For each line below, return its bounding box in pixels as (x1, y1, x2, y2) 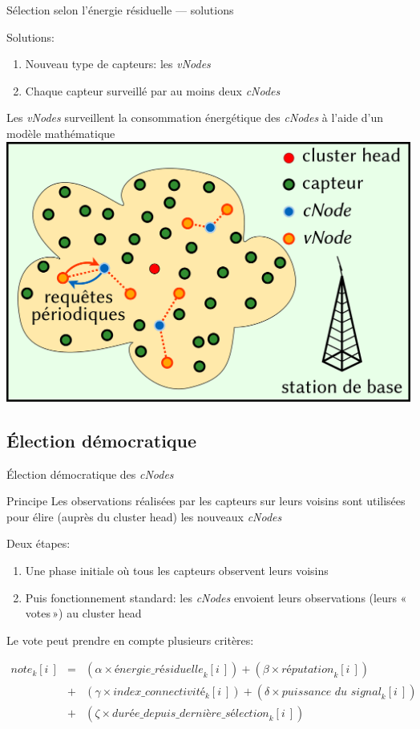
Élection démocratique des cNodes (6, 465, 174, 482)
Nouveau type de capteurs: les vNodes (25, 55, 211, 72)
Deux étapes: (6, 535, 71, 552)
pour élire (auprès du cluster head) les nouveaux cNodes (6, 508, 282, 524)
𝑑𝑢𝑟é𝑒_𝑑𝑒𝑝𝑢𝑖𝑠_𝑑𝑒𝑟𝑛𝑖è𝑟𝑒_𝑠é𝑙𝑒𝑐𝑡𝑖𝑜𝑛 (112, 707, 269, 719)
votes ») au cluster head (25, 605, 142, 622)
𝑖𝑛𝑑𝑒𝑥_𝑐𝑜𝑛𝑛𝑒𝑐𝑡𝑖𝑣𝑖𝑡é (113, 686, 205, 698)
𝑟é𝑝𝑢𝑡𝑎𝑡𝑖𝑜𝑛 (281, 664, 334, 676)
